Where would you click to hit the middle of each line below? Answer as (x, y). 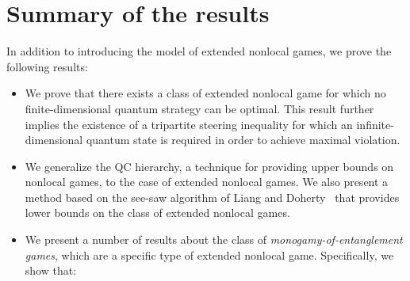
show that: (51, 270)
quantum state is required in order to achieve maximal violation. (243, 140)
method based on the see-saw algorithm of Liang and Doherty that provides (212, 197)
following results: (47, 66)
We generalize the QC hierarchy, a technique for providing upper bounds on (209, 166)
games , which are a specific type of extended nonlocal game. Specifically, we (209, 254)
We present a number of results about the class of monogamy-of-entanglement (214, 239)
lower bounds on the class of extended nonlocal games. (157, 213)
